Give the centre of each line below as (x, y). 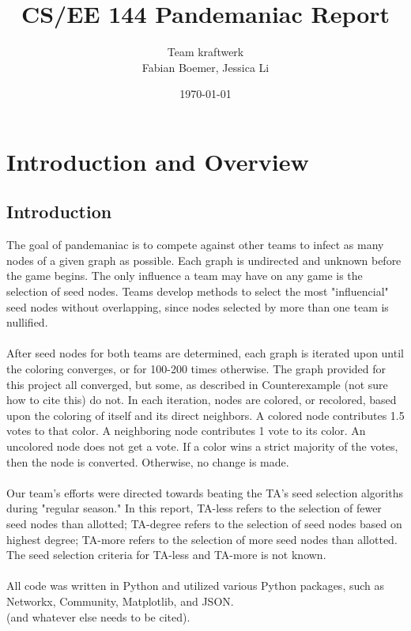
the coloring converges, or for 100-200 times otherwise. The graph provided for (196, 369)
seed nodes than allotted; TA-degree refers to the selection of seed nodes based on (204, 523)
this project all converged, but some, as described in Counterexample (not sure (197, 384)
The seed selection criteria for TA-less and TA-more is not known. (166, 555)
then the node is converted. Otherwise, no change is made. (148, 461)
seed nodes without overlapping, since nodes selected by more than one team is (198, 306)
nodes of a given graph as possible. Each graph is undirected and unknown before (204, 260)
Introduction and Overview (158, 161)
